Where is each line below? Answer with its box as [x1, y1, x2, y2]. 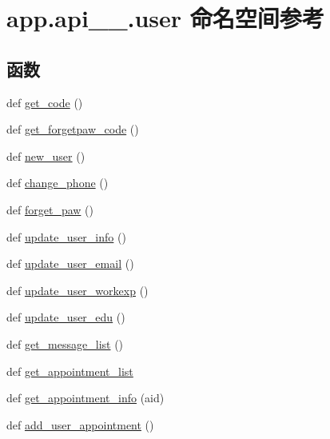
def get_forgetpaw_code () [6, 121, 139, 138]
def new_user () [6, 147, 85, 164]
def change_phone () [6, 174, 109, 191]
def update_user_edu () [6, 309, 125, 325]
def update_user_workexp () [6, 281, 149, 298]
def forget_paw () [6, 201, 93, 218]
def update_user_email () [6, 255, 134, 272]
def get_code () [6, 94, 83, 110]
